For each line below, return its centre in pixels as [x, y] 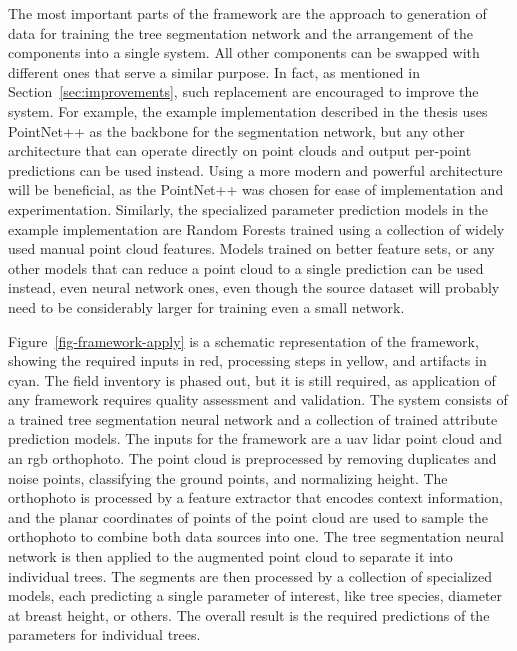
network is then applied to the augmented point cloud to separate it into [230, 556]
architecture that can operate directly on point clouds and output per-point [240, 150]
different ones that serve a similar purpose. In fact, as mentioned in [214, 71]
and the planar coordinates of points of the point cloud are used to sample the [248, 516]
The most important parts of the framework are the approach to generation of [247, 13]
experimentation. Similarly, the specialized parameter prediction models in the [248, 208]
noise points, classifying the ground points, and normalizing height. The [228, 477]
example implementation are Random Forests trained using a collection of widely [256, 228]
